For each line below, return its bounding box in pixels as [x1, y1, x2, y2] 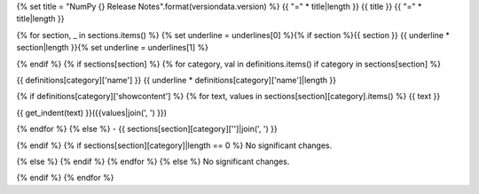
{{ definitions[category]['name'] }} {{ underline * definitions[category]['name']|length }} [16, 74, 337, 85]
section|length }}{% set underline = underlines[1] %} [16, 43, 208, 53]
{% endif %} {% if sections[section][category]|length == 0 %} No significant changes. [16, 140, 333, 151]
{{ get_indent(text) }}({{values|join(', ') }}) [16, 107, 168, 118]
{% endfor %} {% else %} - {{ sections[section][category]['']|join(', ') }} [16, 124, 279, 135]
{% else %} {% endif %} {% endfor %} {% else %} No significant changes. [16, 156, 290, 167]
